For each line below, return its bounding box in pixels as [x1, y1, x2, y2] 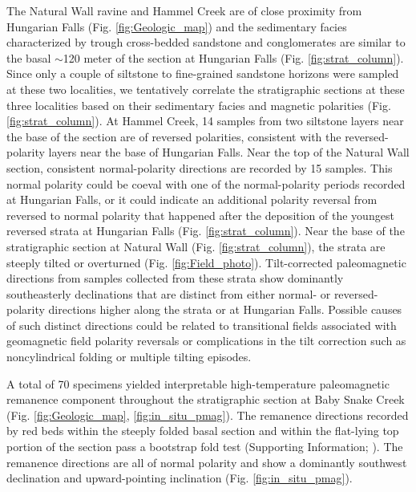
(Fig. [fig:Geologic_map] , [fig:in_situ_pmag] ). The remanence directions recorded [6, 406, 409, 423]
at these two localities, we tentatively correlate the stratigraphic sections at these [6, 80, 405, 97]
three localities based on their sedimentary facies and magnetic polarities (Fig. [6, 96, 391, 113]
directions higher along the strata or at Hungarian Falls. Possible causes [48, 301, 402, 318]
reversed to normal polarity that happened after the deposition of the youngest [6, 206, 394, 223]
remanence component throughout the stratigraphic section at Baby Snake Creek [6, 391, 405, 408]
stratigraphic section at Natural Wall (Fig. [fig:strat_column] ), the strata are [6, 238, 386, 254]
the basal [6, 49, 51, 66]
